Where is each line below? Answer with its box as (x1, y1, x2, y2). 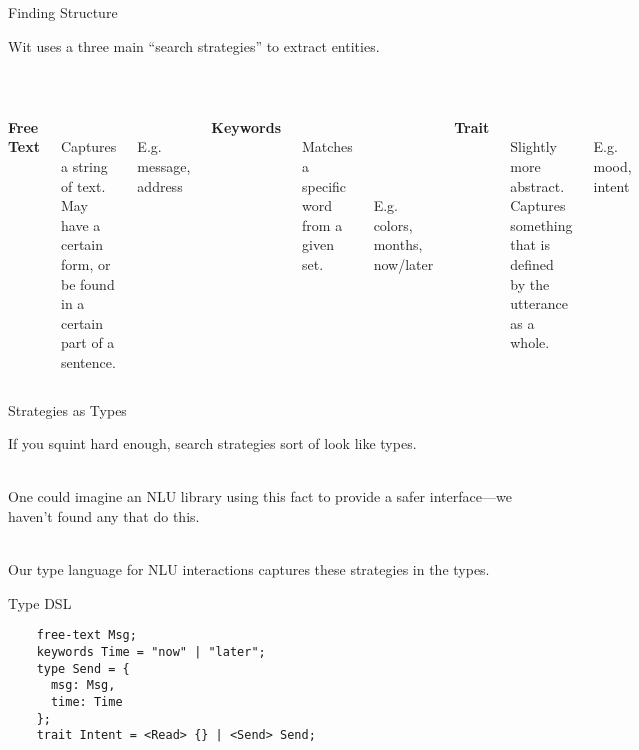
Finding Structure (8, 2, 118, 22)
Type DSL (8, 592, 72, 613)
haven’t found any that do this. (8, 505, 200, 526)
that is (510, 234, 550, 255)
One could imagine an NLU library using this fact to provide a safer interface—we (8, 486, 512, 507)
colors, (373, 214, 413, 235)
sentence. (61, 351, 116, 372)
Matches (302, 136, 353, 157)
